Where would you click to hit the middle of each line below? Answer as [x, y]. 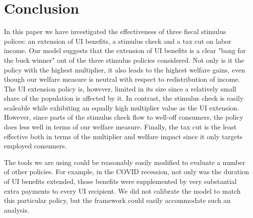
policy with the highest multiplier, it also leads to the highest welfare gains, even [125, 69]
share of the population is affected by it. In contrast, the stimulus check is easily [124, 98]
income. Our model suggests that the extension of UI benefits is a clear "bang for [125, 50]
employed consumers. [35, 146]
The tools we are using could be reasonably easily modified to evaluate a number [125, 162]
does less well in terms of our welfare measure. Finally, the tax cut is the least [120, 127]
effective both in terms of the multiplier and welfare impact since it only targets [123, 136]
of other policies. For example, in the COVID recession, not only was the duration [126, 172]
